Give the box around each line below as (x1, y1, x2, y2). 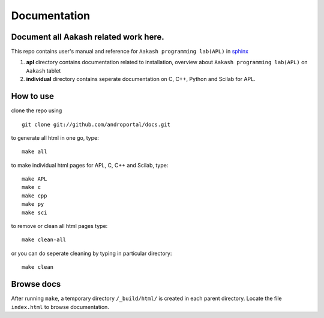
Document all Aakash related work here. (11, 32, 164, 42)
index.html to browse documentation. (11, 303, 109, 310)
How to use (11, 91, 54, 101)
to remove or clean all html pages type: (11, 223, 108, 230)
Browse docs (11, 279, 61, 289)
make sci (22, 209, 47, 216)
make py (22, 201, 44, 208)
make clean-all (22, 236, 67, 243)
